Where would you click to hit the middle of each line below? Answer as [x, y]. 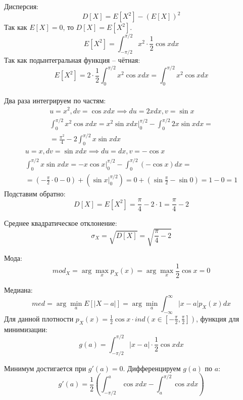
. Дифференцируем [152, 368]
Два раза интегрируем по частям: [55, 100]
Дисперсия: [21, 6]
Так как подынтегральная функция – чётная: [72, 60]
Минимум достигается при [45, 368]
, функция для [218, 318]
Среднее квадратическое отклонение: [61, 223]
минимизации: [26, 329]
